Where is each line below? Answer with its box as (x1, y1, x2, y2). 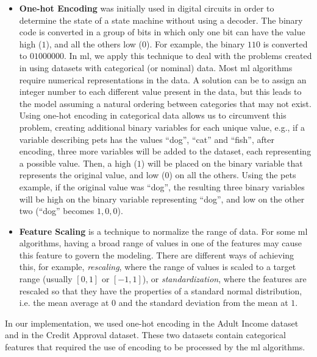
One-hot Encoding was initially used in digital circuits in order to (19, 2, 274, 14)
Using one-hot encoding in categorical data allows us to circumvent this (19, 109, 287, 122)
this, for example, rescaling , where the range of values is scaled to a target (19, 260, 296, 273)
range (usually (19, 272, 73, 285)
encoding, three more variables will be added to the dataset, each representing (19, 145, 312, 158)
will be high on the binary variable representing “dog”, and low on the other (19, 192, 305, 205)
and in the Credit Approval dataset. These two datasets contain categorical (5, 328, 286, 341)
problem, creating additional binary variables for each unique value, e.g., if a (19, 120, 305, 133)
